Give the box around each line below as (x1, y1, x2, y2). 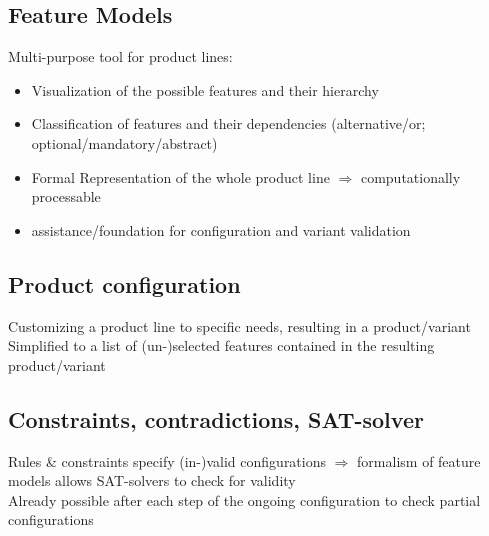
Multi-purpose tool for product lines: (8, 46, 233, 67)
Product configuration (8, 268, 241, 299)
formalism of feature (357, 450, 481, 471)
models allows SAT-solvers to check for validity (8, 470, 296, 491)
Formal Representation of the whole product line (31, 166, 330, 187)
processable (31, 186, 101, 207)
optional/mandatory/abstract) (31, 132, 218, 153)
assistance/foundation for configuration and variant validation (31, 219, 411, 240)
